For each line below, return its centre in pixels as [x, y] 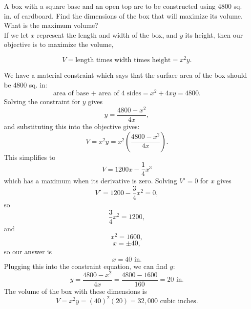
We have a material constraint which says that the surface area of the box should [125, 75]
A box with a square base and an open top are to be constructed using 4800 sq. [123, 6]
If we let [16, 34]
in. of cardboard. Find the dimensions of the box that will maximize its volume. [123, 15]
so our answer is [28, 252]
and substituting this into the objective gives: [72, 126]
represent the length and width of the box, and [107, 34]
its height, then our [214, 34]
